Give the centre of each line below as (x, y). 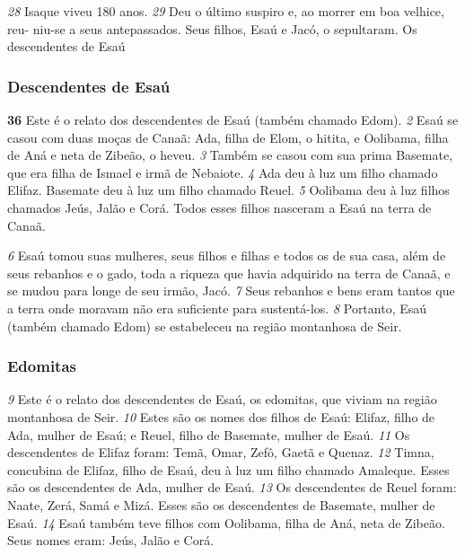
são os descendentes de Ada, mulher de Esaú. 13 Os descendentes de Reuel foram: (232, 487)
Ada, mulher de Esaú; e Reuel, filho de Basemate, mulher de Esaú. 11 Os (209, 434)
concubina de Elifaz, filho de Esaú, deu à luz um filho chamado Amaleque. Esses (228, 469)
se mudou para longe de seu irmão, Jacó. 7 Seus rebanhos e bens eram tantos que (231, 291)
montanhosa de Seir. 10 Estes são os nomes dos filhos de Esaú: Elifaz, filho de (221, 416)
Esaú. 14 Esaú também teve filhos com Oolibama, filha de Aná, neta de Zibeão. (226, 522)
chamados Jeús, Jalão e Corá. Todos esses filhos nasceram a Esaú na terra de (219, 207)
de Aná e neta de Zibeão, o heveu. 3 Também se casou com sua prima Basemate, (230, 155)
